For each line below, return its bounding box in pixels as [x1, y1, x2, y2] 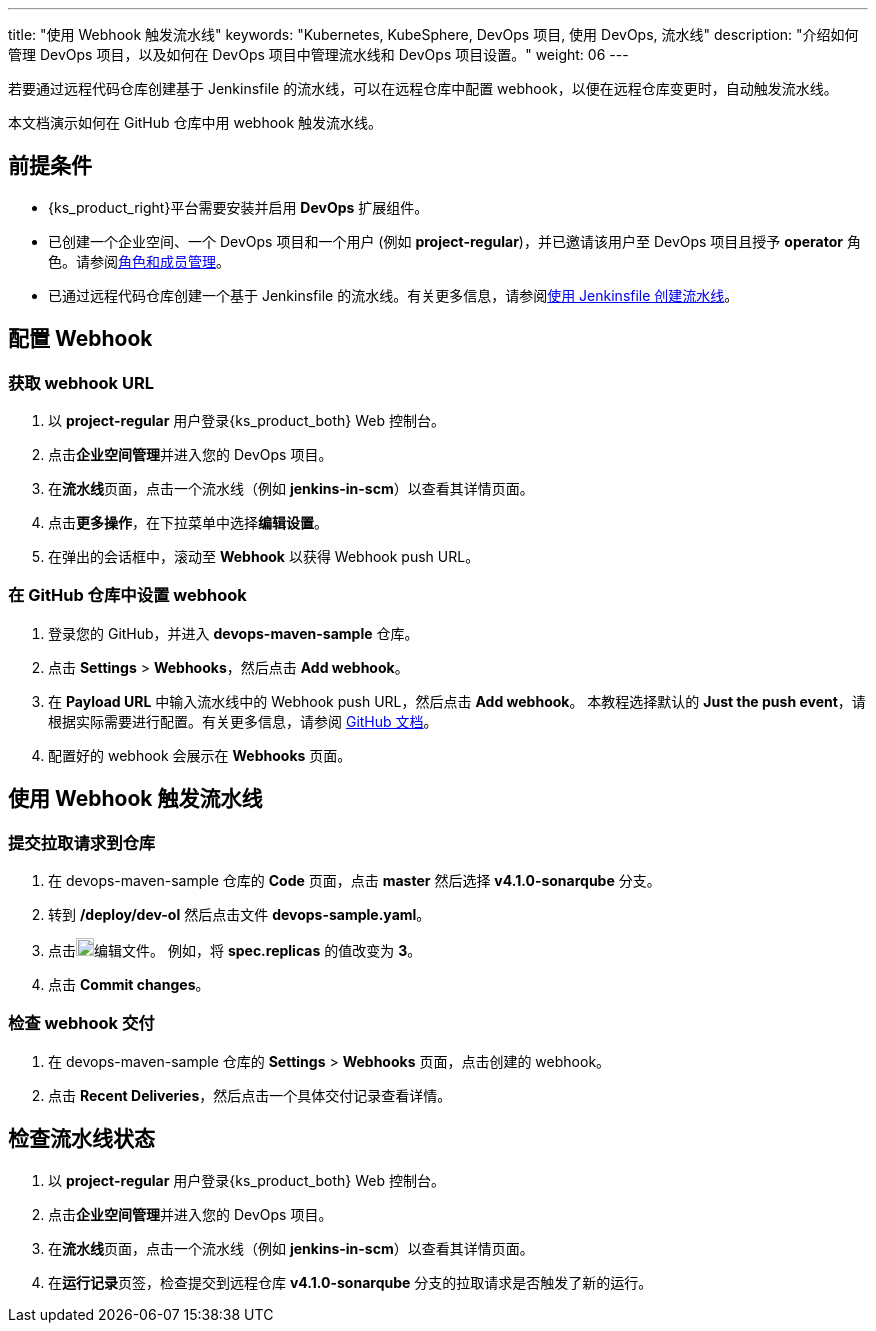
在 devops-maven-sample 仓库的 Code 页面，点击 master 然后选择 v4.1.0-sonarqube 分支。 [48, 872, 661, 890]
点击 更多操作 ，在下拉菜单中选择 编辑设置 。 [48, 514, 328, 532]
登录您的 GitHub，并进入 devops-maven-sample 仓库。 [48, 624, 419, 642]
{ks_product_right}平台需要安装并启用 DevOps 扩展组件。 [48, 198, 429, 216]
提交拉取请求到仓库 [8, 832, 156, 853]
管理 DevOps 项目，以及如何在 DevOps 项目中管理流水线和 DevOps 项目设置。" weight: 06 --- [8, 46, 629, 63]
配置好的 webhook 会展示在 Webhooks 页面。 [48, 746, 352, 764]
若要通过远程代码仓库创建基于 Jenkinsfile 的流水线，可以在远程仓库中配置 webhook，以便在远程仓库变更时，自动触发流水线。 [8, 80, 838, 97]
